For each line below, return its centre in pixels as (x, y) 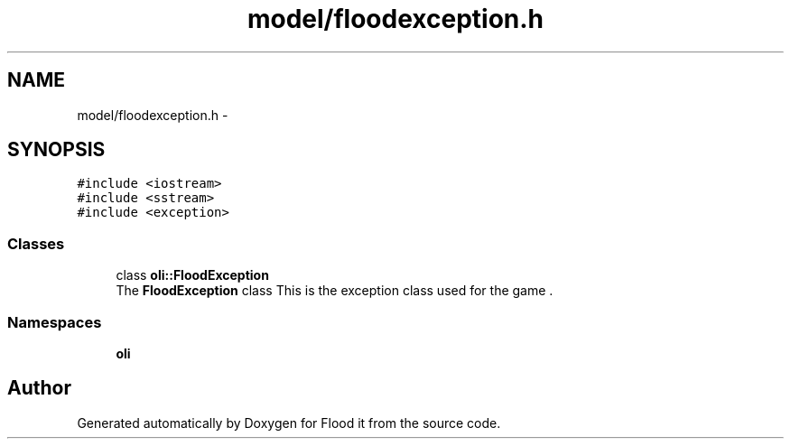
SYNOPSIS (56, 150)
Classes (36, 243)
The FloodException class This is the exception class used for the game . (335, 291)
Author (39, 388)
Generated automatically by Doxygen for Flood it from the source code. (289, 423)
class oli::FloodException (192, 275)
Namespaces (55, 322)
